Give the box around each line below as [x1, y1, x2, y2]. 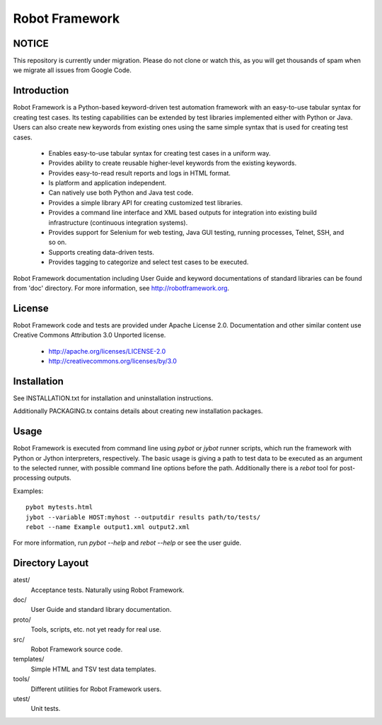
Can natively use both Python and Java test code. [48, 188, 194, 197]
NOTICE [13, 37, 49, 50]
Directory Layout [13, 557, 89, 569]
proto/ [13, 615, 31, 624]
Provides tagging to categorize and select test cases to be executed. [48, 258, 249, 267]
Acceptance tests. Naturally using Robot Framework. [30, 586, 185, 594]
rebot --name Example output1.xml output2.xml [25, 523, 190, 531]
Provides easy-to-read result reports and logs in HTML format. [48, 168, 231, 177]
